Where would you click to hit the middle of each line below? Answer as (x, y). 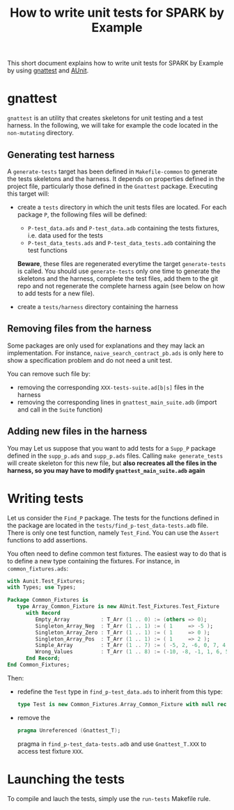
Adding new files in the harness (77, 431)
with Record (43, 613)
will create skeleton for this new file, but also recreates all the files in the (112, 463)
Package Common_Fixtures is (48, 600)
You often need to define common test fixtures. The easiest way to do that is (117, 553)
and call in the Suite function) (60, 410)
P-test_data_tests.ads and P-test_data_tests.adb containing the (122, 242)
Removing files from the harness (79, 329)
